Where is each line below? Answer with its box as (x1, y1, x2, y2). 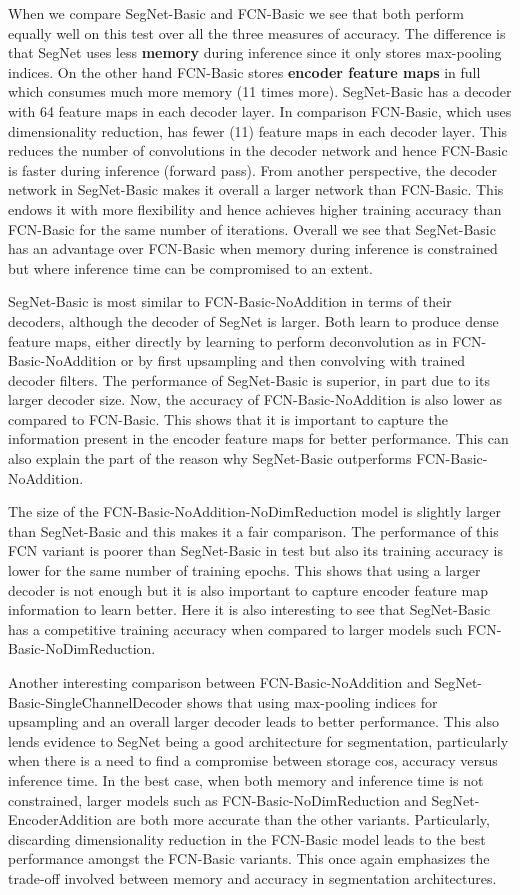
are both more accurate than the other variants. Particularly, (116, 809, 490, 830)
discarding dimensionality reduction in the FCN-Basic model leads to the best (8, 828, 486, 849)
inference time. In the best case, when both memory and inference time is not (8, 769, 484, 790)
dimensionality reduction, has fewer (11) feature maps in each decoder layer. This (8, 120, 508, 141)
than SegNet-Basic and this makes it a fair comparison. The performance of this (8, 520, 499, 541)
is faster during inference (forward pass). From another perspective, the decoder (8, 159, 498, 180)
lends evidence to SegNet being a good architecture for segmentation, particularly (8, 730, 509, 751)
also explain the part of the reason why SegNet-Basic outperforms (8, 448, 412, 469)
